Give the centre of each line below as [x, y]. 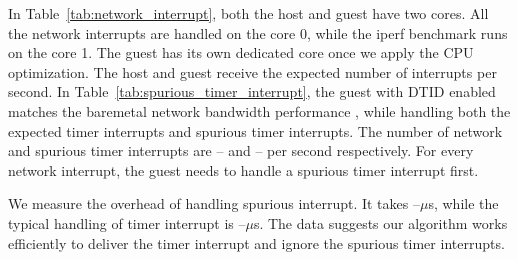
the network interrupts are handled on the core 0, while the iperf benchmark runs [258, 32]
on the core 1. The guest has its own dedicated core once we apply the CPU [241, 52]
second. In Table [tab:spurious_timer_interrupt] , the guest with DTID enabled [252, 91]
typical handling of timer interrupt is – [127, 222]
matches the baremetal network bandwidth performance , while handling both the [259, 110]
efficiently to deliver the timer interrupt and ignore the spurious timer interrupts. [256, 242]
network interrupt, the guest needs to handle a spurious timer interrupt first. [243, 169]
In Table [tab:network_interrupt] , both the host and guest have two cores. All [248, 13]
